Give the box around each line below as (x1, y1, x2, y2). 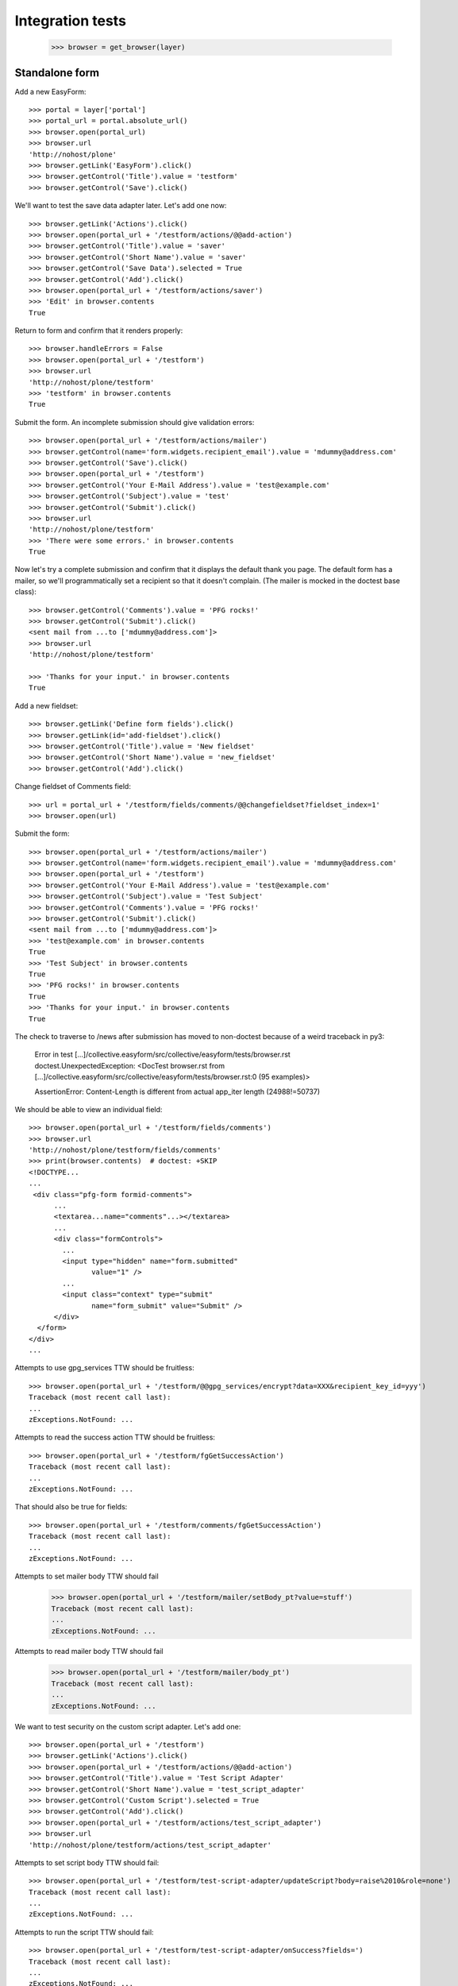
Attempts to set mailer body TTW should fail (14, 1571, 159, 1581)
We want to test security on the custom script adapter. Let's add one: (14, 1721, 241, 1731)
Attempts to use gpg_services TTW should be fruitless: (14, 1363, 194, 1373)
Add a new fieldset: (14, 701, 79, 710)
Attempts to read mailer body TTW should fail (14, 1647, 164, 1656)
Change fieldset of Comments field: (14, 782, 131, 791)
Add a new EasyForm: (14, 87, 87, 96)
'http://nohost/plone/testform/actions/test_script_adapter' (29, 1840, 271, 1849)
